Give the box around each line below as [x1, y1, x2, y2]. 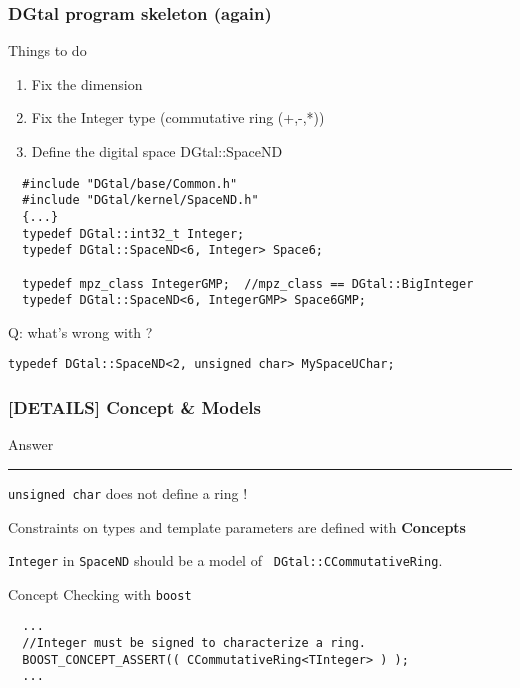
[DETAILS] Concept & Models [8, 395, 262, 420]
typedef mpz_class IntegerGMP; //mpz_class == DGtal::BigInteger [22, 276, 474, 291]
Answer [8, 434, 54, 455]
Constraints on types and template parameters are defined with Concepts [8, 516, 466, 537]
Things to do [8, 40, 87, 61]
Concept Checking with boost [8, 583, 192, 604]
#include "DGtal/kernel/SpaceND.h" [22, 193, 259, 208]
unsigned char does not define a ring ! [8, 482, 248, 503]
